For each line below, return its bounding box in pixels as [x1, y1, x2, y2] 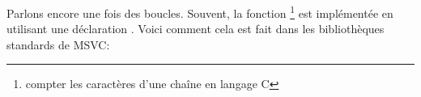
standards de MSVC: [6, 36, 110, 53]
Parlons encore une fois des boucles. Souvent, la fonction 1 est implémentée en [6, 2, 393, 21]
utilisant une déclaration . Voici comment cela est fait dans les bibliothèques [6, 20, 385, 37]
